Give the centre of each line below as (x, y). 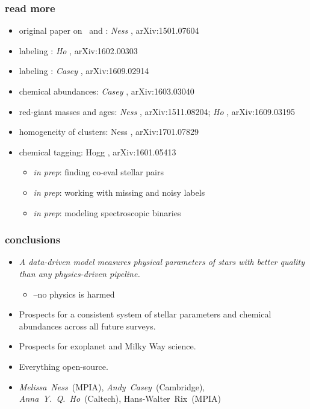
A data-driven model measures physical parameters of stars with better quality (162, 262)
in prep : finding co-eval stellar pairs (99, 172)
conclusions (33, 239)
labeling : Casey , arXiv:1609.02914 (84, 71)
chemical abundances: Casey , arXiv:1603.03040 (107, 91)
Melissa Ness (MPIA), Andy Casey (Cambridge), (112, 386)
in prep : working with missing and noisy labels (119, 192)
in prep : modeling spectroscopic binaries (107, 212)
